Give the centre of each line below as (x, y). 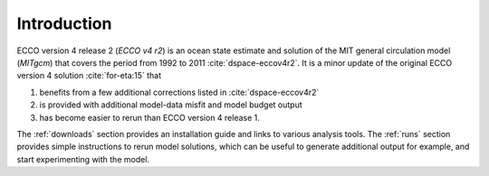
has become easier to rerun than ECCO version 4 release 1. (149, 117)
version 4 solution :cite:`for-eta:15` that (89, 76)
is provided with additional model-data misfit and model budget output (171, 105)
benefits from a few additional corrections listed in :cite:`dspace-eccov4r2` (179, 92)
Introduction (64, 23)
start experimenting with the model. (83, 159)
